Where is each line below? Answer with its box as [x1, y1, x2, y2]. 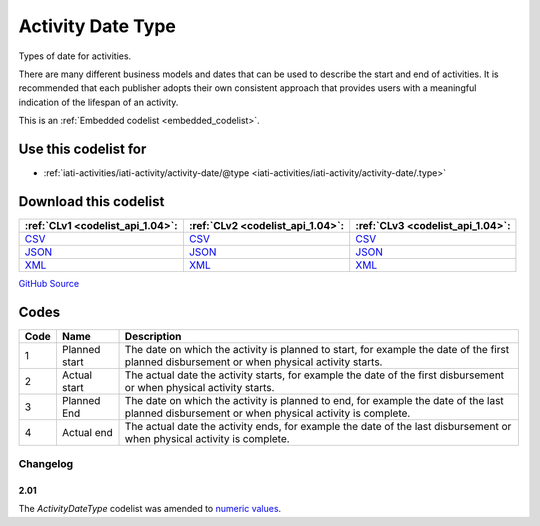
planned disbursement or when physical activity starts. [124, 355, 383, 369]
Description [124, 329, 182, 343]
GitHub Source [18, 277, 80, 289]
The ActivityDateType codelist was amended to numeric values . [18, 503, 282, 515]
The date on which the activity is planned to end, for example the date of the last [124, 393, 504, 407]
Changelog [18, 457, 74, 471]
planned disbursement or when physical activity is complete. [124, 406, 411, 420]
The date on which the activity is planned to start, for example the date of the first [124, 342, 510, 356]
